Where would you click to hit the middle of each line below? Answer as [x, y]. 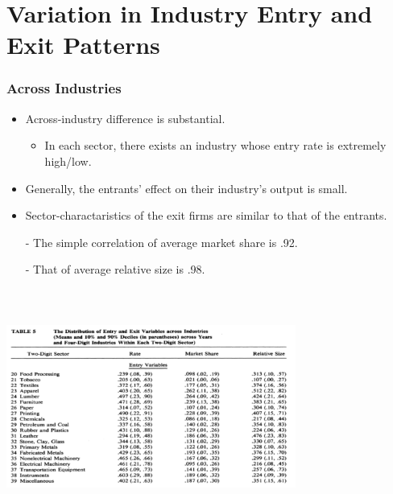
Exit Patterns [83, 45]
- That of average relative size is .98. [115, 269]
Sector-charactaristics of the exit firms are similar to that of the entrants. [206, 215]
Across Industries [64, 88]
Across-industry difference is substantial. [125, 118]
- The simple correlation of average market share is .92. [161, 242]
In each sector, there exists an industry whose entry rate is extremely [215, 145]
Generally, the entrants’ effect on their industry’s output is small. [186, 188]
